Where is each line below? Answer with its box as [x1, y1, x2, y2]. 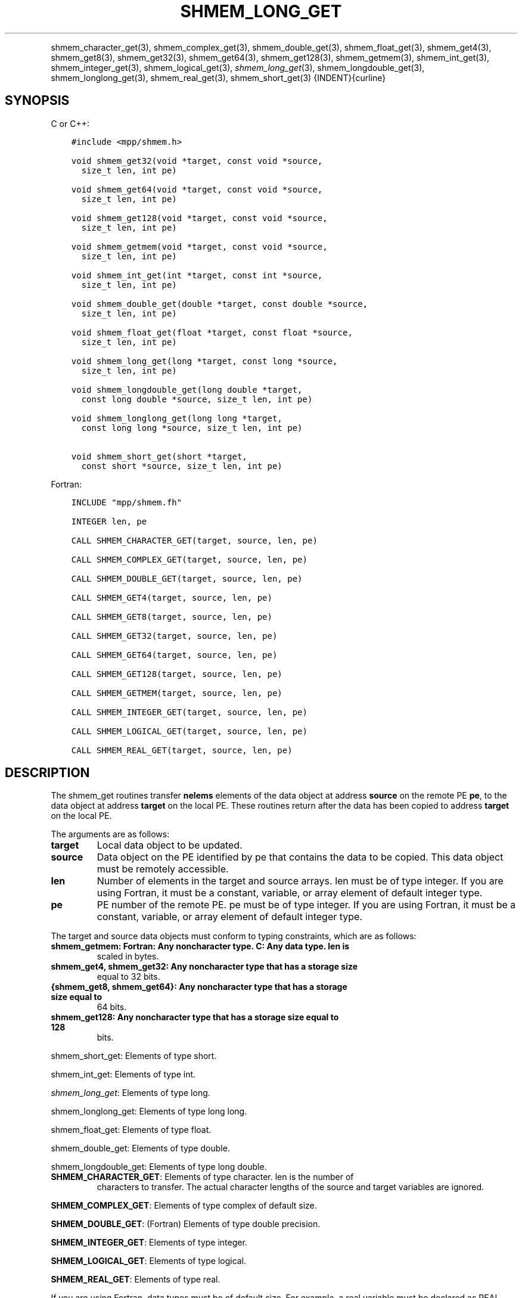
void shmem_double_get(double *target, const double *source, [71, 299, 368, 309]
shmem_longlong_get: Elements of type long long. [51, 1106, 247, 1117]
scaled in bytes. [97, 951, 159, 962]
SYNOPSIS [5, 93, 70, 108]
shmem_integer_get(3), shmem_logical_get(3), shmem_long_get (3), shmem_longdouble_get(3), [51, 62, 425, 73]
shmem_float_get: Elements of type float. [51, 1125, 212, 1135]
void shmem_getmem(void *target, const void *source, [71, 241, 328, 251]
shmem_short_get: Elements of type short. [51, 1051, 217, 1061]
